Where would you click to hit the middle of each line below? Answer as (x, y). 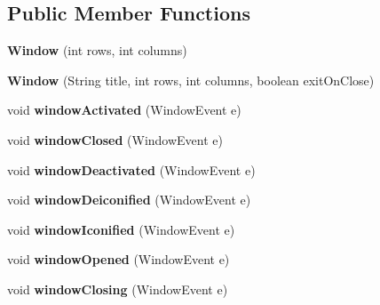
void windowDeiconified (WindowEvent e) (129, 200)
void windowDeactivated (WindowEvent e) (131, 169)
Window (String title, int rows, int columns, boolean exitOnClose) (191, 80)
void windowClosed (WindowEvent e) (115, 139)
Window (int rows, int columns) (97, 50)
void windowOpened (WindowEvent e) (119, 259)
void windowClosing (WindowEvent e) (118, 289)
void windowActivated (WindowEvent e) (124, 110)
